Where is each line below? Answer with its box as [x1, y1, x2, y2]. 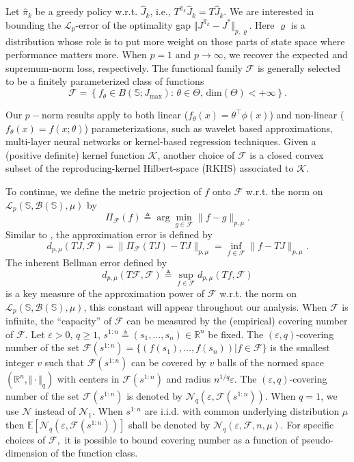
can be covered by [131, 355, 206, 370]
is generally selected [257, 60, 341, 75]
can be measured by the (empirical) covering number [126, 313, 348, 327]
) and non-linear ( [269, 107, 344, 122]
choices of [5, 432, 46, 446]
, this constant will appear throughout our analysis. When [83, 299, 327, 313]
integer [5, 355, 34, 370]
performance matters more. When [5, 47, 147, 62]
